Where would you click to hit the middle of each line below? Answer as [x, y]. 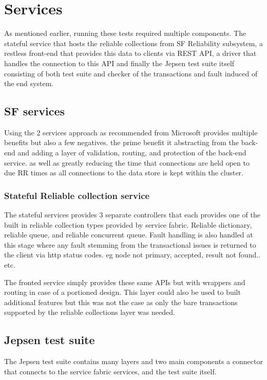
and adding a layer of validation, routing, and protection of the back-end [132, 153]
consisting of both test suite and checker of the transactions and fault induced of [131, 73]
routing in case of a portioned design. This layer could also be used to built [122, 292]
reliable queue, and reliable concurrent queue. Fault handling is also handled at [129, 235]
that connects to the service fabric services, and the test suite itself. [110, 371]
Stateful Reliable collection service [77, 195]
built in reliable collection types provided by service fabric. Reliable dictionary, [128, 224]
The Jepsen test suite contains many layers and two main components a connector [133, 361]
